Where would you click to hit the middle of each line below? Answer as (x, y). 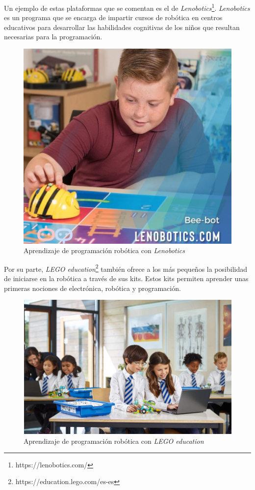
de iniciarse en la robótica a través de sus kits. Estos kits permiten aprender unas (126, 278)
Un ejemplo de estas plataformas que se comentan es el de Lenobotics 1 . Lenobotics (127, 7)
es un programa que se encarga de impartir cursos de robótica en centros (113, 17)
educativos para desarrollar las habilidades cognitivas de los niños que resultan (122, 27)
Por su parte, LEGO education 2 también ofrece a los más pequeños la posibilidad (126, 268)
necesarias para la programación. (53, 37)
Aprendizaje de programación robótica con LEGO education (114, 441)
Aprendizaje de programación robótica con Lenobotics (104, 250)
